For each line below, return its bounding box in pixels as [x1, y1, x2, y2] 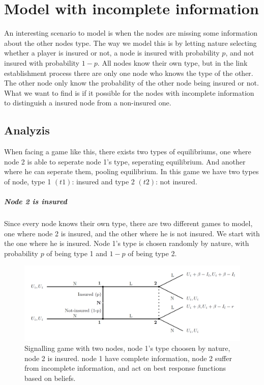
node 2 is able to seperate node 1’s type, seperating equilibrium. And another [4, 156, 246, 167]
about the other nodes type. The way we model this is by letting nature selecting [4, 37, 257, 48]
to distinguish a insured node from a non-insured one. [4, 97, 171, 108]
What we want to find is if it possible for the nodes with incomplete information [4, 87, 254, 98]
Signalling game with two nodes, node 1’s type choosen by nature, [24, 343, 230, 353]
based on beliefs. [24, 373, 76, 383]
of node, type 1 [4, 176, 51, 186]
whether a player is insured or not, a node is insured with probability [4, 47, 220, 58]
